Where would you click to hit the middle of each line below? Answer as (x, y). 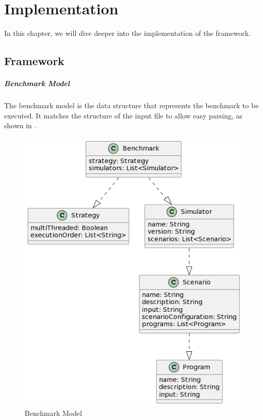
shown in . (20, 125)
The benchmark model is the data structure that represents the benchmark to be (131, 105)
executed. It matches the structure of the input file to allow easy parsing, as (123, 115)
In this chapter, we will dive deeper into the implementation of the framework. (127, 33)
